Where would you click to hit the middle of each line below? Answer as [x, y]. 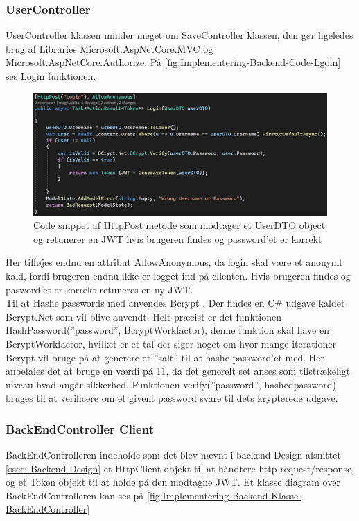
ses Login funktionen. [51, 76]
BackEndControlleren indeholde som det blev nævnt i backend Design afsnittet [173, 455]
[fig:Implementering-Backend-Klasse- [224, 495]
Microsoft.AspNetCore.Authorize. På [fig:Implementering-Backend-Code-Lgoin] [173, 62]
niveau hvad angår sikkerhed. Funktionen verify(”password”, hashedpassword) [171, 384]
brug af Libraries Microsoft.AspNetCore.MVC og [110, 48]
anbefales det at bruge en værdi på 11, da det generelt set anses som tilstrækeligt [178, 371]
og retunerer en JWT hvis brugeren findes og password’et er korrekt [178, 238]
